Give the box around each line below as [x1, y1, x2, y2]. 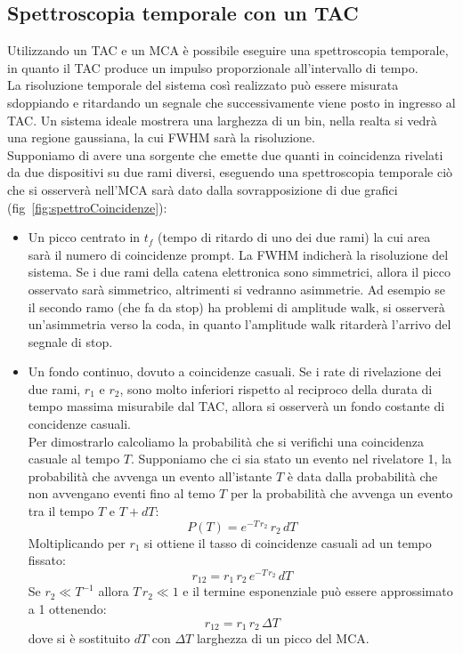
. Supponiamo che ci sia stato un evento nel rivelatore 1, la [131, 449, 451, 468]
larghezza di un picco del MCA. [196, 629, 370, 648]
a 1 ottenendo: [28, 600, 107, 618]
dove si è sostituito [28, 629, 130, 648]
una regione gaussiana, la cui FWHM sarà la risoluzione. [7, 128, 315, 147]
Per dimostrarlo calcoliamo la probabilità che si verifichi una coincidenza [28, 431, 425, 450]
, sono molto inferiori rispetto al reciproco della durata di [119, 379, 433, 398]
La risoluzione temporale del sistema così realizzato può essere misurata [7, 76, 399, 94]
